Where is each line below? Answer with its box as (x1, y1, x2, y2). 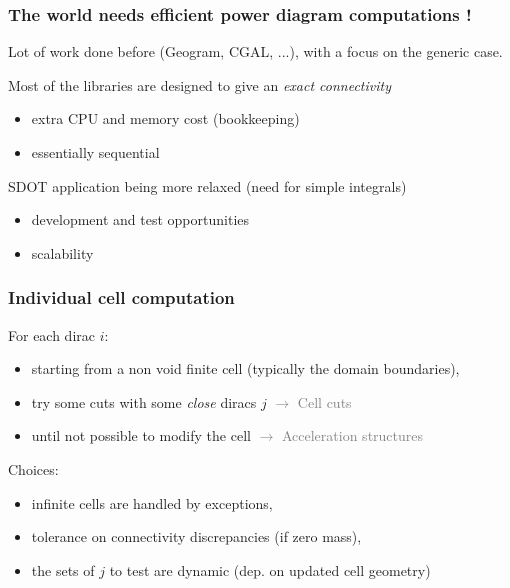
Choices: (8, 458, 59, 479)
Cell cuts (297, 391, 352, 412)
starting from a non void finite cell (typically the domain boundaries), (31, 358, 460, 379)
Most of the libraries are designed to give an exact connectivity (8, 74, 391, 95)
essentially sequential (31, 142, 160, 162)
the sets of (31, 559, 95, 580)
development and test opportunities (31, 209, 250, 230)
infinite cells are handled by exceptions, (31, 492, 273, 513)
